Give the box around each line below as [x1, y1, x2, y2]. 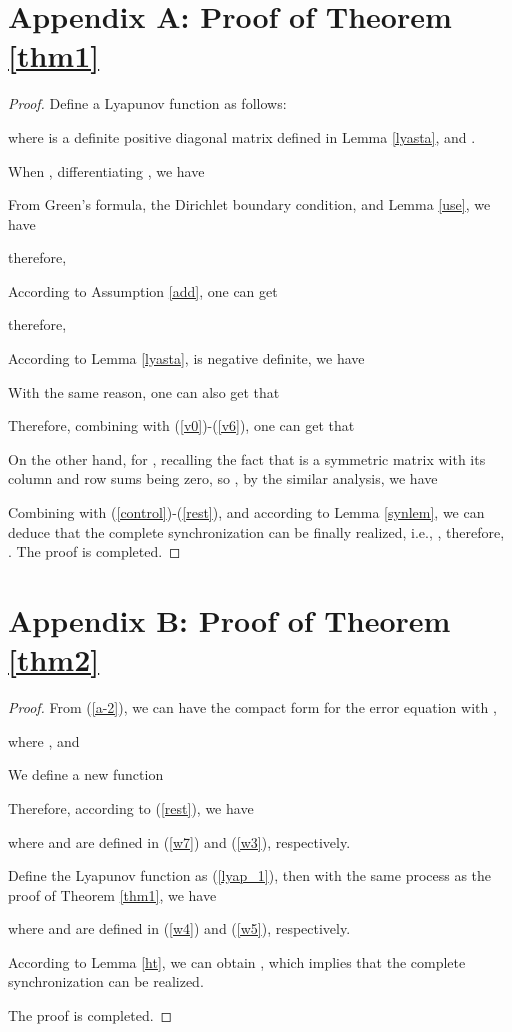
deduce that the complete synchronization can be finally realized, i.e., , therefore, [8, 521, 505, 542]
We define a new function [8, 764, 164, 785]
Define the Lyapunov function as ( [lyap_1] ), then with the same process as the [8, 865, 492, 886]
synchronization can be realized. [8, 971, 204, 992]
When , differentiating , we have [8, 160, 205, 181]
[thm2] [8, 639, 100, 680]
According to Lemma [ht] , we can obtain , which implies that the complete [8, 951, 466, 972]
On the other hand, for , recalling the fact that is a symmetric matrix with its [8, 448, 486, 469]
